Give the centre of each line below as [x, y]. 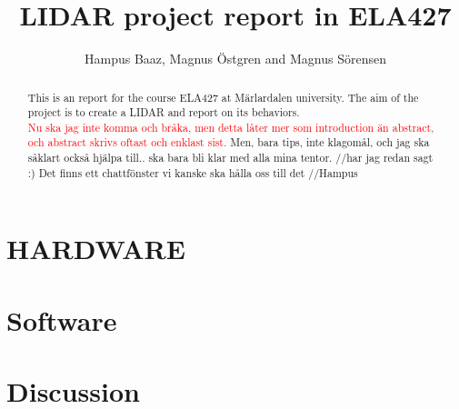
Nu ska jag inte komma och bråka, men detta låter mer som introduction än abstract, [231, 127]
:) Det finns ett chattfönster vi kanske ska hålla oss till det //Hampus [193, 172]
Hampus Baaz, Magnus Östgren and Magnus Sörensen [235, 59]
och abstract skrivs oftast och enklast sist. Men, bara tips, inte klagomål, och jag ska [229, 142]
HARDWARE [96, 249]
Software [62, 319]
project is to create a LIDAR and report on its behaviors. [164, 112]
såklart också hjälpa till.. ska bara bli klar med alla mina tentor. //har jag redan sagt [230, 158]
